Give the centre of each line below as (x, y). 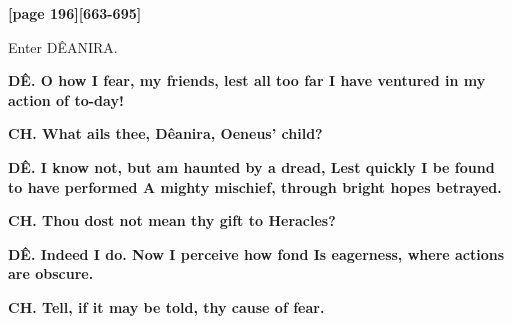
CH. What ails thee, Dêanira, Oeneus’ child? (165, 133)
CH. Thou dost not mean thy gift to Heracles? (172, 220)
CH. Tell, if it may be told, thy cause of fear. (166, 306)
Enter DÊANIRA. (63, 46)
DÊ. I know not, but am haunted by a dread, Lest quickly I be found (251, 166)
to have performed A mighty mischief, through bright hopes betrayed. (255, 186)
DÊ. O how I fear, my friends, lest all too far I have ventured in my (247, 80)
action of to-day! (66, 99)
